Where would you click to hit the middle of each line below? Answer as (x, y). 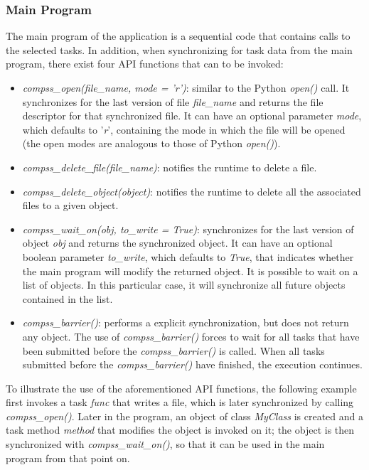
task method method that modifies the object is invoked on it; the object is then (180, 430)
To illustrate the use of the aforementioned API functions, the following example (181, 388)
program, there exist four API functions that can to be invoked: (145, 64)
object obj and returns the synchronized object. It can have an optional (177, 243)
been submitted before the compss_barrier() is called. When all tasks (173, 350)
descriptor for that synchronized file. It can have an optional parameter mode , (192, 116)
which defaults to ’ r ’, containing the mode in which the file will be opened (184, 129)
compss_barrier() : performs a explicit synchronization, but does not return (186, 322)
